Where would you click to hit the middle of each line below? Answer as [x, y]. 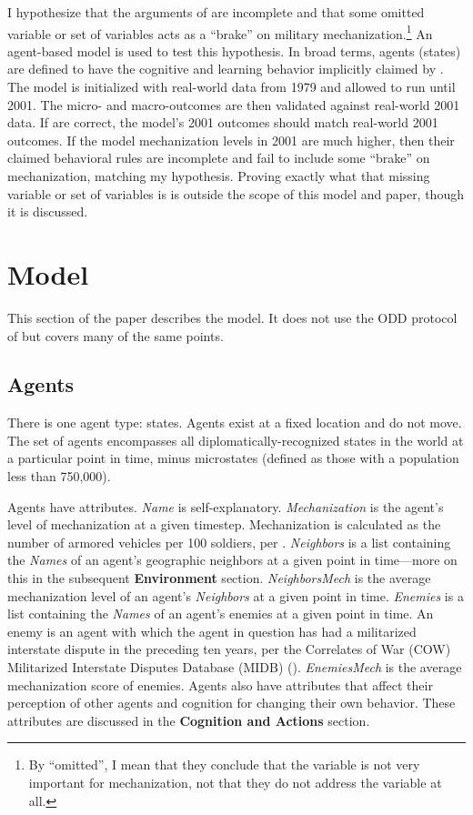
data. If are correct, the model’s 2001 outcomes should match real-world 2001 [223, 122]
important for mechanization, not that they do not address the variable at [235, 782]
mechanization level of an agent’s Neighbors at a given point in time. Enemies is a [236, 595]
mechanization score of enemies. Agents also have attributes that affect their [220, 684]
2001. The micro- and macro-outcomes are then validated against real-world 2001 [234, 104]
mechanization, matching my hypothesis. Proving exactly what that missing [219, 176]
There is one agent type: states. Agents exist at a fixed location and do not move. [235, 423]
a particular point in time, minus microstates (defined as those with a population [233, 458]
